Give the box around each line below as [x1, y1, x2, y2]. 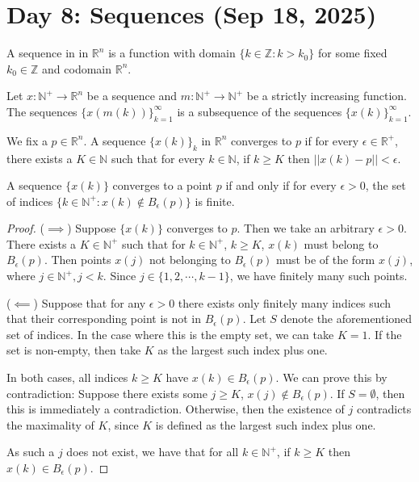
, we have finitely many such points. [229, 267, 408, 284]
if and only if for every [225, 177, 337, 194]
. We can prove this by [275, 369, 388, 386]
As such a [6, 443, 55, 460]
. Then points [44, 251, 111, 268]
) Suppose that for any [33, 294, 146, 311]
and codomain [42, 60, 112, 77]
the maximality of [6, 416, 94, 433]
